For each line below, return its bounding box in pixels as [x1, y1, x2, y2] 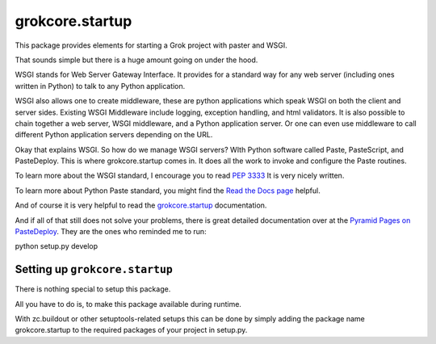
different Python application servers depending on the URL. [15, 130, 213, 140]
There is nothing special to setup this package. [15, 284, 171, 294]
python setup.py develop [15, 241, 99, 251]
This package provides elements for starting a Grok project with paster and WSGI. [15, 40, 288, 50]
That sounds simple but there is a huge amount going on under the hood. [15, 55, 258, 65]
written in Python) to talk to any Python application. [15, 81, 186, 90]
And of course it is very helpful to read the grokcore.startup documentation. [15, 200, 267, 210]
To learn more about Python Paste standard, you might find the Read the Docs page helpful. [15, 186, 321, 195]
